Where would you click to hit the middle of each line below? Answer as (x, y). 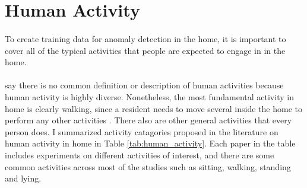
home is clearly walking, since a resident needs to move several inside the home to (153, 108)
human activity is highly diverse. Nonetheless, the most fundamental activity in (149, 96)
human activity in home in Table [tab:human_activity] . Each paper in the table (150, 143)
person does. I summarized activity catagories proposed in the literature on (142, 131)
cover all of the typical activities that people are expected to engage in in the (145, 50)
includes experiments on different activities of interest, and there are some (140, 154)
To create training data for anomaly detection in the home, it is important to (145, 38)
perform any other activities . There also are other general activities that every (148, 120)
